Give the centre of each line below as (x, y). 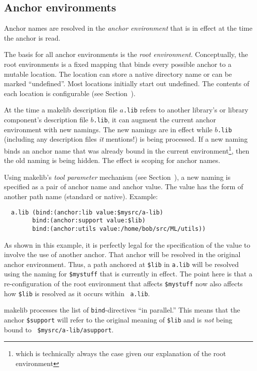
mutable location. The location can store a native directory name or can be (118, 74)
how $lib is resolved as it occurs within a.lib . (77, 293)
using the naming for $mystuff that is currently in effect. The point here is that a (128, 274)
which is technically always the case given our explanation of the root (121, 353)
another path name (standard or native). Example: (81, 196)
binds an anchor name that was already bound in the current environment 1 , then (127, 150)
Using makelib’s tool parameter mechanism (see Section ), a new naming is (117, 177)
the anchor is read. (32, 37)
